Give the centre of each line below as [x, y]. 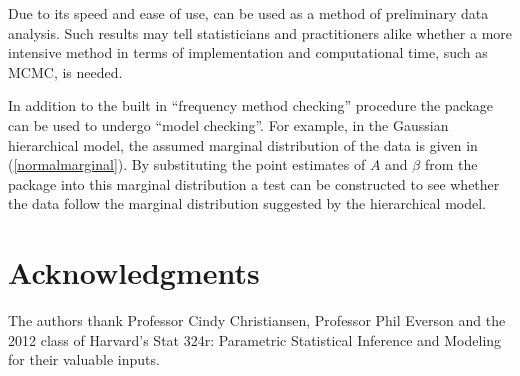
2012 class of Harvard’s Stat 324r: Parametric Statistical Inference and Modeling [255, 339]
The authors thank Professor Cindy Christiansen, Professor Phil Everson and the [257, 320]
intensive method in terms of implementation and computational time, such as [248, 52]
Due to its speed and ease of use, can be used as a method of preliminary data [248, 13]
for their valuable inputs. [84, 359]
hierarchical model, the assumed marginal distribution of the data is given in [243, 144]
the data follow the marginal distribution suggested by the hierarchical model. [247, 203]
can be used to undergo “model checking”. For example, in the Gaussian [228, 124]
